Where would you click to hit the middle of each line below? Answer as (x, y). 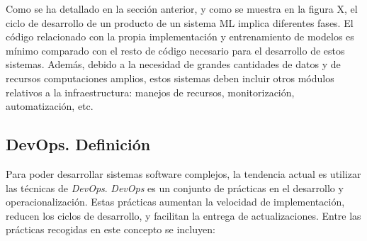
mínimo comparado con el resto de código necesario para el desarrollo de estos (175, 50)
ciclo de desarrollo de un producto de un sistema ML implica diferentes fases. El (180, 22)
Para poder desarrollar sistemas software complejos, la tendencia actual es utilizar (183, 173)
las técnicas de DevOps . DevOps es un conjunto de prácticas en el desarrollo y (175, 187)
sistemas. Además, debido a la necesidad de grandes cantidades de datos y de (173, 64)
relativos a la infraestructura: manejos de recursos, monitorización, (150, 92)
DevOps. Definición (78, 144)
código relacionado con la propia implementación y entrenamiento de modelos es (180, 37)
